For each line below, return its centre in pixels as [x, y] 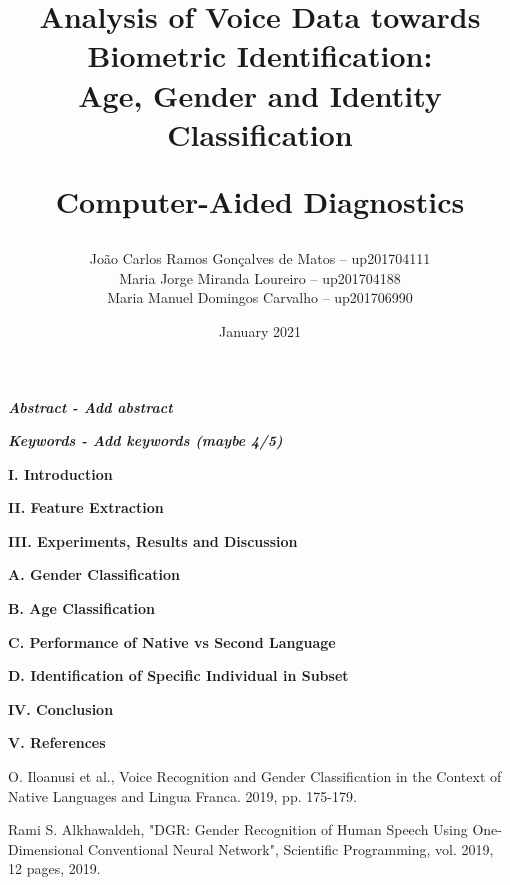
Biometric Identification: [260, 55]
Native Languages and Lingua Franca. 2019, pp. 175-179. [182, 795]
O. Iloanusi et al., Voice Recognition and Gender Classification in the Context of [255, 776]
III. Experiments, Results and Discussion [153, 540]
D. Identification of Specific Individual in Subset [178, 675]
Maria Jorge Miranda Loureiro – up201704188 [260, 277]
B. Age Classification [81, 608]
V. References [57, 742]
